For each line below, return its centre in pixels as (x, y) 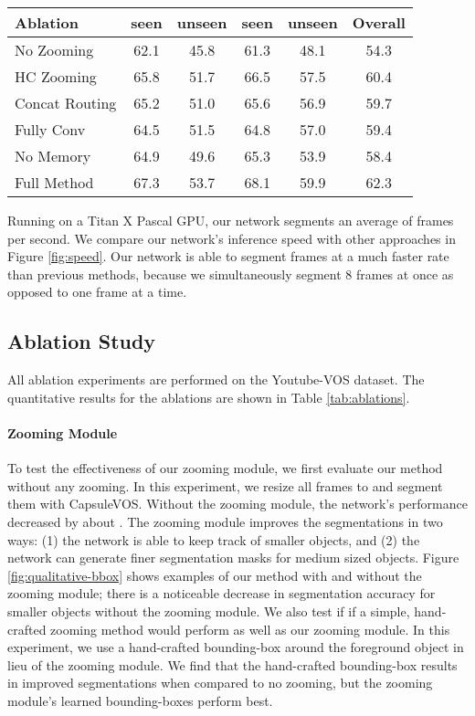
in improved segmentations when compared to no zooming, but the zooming (220, 683)
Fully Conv (50, 129)
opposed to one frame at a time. (97, 292)
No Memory (53, 156)
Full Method (54, 182)
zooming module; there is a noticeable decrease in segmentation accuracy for (222, 593)
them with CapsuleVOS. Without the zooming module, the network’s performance (237, 504)
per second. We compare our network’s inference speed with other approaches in (232, 238)
